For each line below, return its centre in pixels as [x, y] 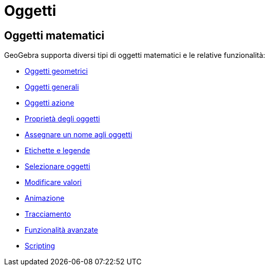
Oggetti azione [50, 103]
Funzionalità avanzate [62, 230]
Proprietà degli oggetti [62, 119]
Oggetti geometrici [56, 71]
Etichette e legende [57, 151]
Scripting [40, 246]
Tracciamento [48, 214]
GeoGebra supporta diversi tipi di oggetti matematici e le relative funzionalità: [135, 55]
